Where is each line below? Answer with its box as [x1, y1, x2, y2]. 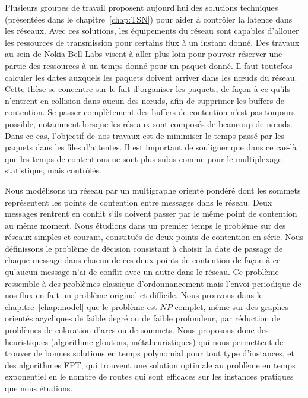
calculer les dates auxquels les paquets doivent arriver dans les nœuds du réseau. [5, 71, 297, 83]
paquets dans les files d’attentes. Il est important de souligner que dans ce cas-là [5, 141, 297, 153]
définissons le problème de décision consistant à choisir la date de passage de [5, 242, 283, 254]
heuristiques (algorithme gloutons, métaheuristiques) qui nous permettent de [5, 335, 284, 348]
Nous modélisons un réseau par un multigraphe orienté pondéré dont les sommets [5, 184, 301, 196]
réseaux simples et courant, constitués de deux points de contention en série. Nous [5, 230, 304, 243]
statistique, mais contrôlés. [5, 164, 101, 176]
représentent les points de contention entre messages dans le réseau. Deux [5, 195, 272, 208]
